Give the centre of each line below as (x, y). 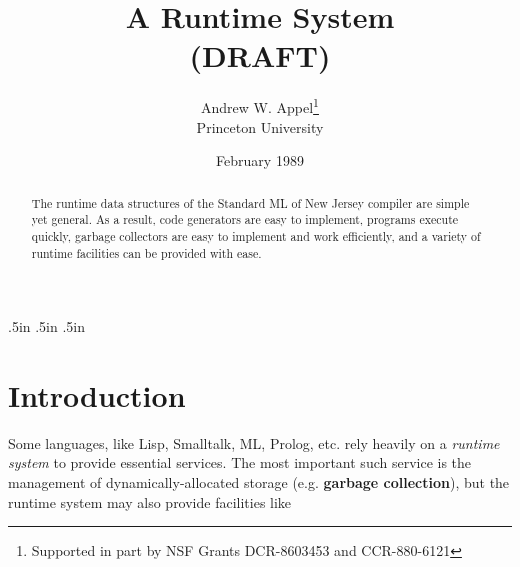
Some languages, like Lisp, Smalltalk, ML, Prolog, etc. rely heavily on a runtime (254, 442)
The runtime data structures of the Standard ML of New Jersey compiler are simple (250, 202)
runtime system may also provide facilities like (150, 501)
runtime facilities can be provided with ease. (146, 252)
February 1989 (260, 160)
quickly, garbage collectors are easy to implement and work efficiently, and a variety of (256, 235)
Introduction (97, 394)
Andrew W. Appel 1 (260, 105)
